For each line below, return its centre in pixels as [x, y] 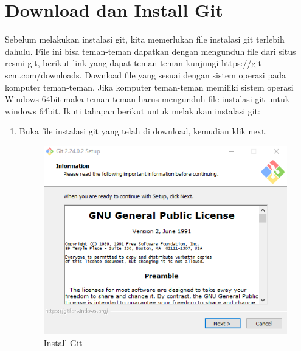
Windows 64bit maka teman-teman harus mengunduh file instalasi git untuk [147, 99]
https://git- [243, 63]
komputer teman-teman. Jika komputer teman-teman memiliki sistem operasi [149, 87]
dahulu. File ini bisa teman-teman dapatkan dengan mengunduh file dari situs [150, 51]
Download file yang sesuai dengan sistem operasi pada [185, 75]
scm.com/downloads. [43, 75]
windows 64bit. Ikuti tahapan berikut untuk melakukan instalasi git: [133, 110]
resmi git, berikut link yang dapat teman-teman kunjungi [112, 63]
